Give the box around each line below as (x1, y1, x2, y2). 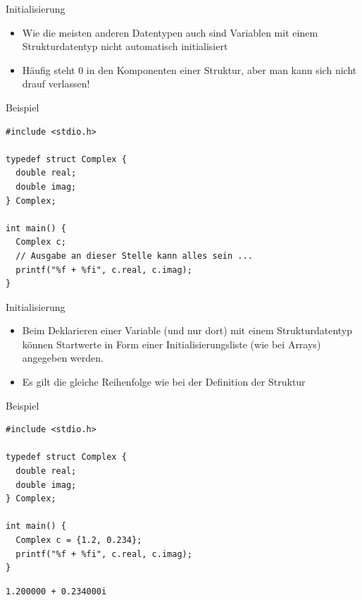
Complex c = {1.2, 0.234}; (15, 535, 142, 545)
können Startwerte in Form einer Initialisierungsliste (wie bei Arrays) (22, 336, 321, 351)
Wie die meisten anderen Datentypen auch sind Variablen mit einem (22, 25, 318, 39)
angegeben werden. (22, 350, 104, 365)
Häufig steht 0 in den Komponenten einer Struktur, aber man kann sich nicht (22, 62, 357, 77)
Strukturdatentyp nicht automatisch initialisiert (22, 39, 228, 54)
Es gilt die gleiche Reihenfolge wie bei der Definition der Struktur (22, 374, 306, 389)
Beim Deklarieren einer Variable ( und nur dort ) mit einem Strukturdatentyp (22, 323, 353, 338)
